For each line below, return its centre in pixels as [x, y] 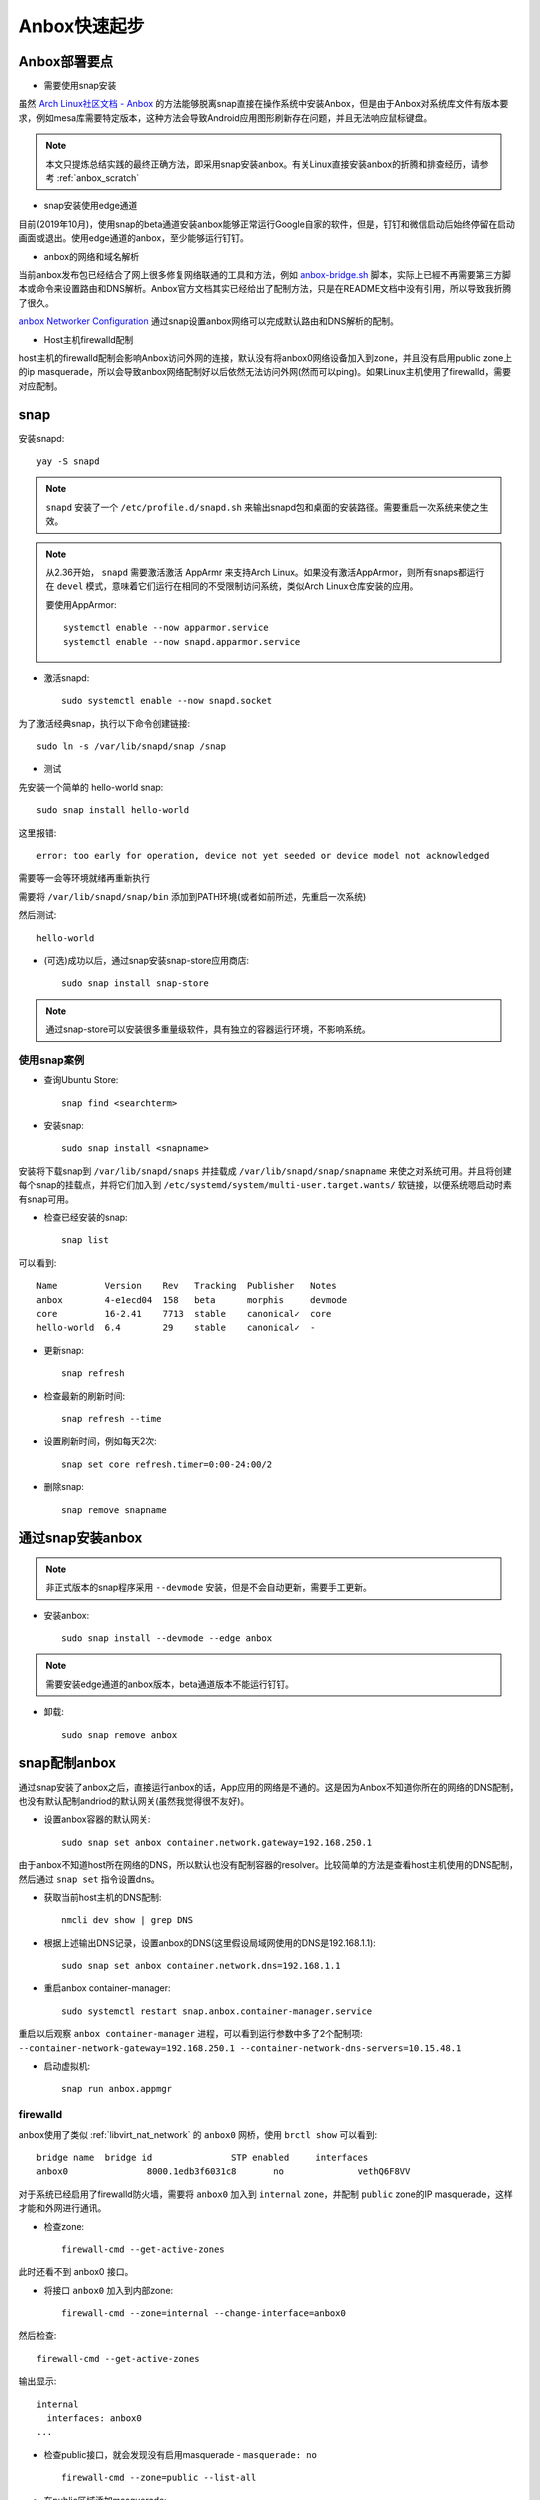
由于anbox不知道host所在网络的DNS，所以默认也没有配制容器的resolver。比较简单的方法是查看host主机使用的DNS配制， [268, 1865]
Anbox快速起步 [81, 26]
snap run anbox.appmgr [117, 2089]
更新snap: [64, 1350]
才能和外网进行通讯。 [62, 2208]
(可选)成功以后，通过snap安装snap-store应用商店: [146, 960]
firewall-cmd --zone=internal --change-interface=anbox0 [204, 2313]
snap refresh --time [111, 1418]
